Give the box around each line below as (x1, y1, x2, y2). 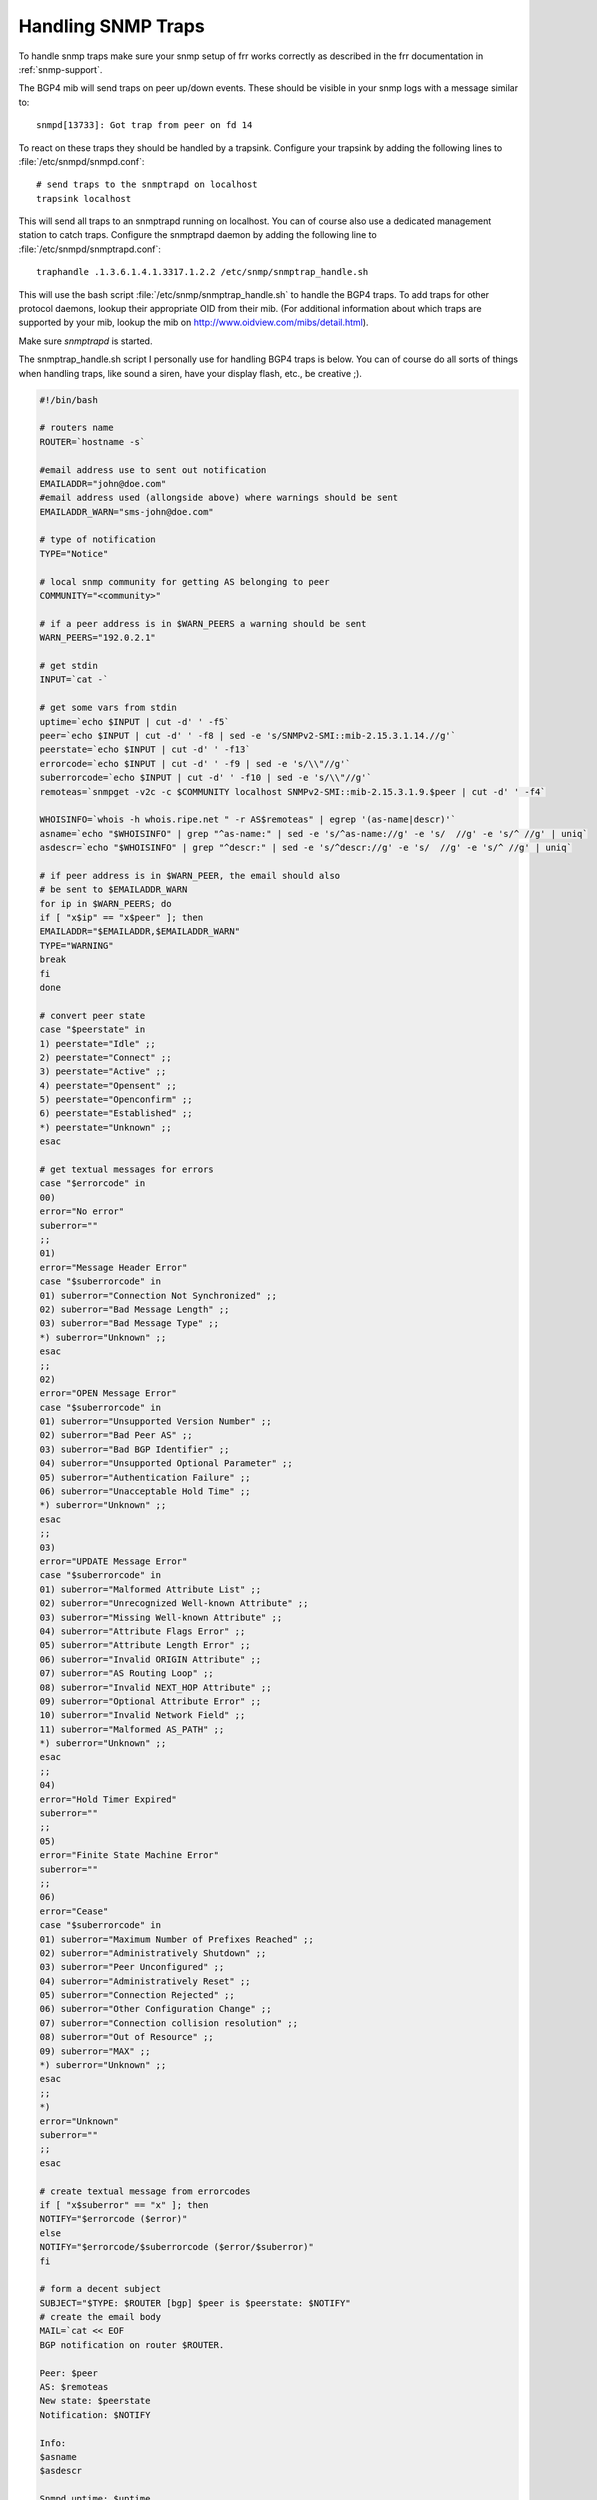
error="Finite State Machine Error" (39, 1850, 220, 1861)
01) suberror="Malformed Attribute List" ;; (39, 1583, 262, 1595)
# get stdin (39, 660, 99, 671)
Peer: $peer (39, 2367, 99, 2379)
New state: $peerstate (39, 2395, 151, 2407)
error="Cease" (39, 1905, 109, 1917)
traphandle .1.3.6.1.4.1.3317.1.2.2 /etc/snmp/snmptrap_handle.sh (36, 266, 369, 278)
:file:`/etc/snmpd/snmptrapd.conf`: (18, 243, 162, 255)
